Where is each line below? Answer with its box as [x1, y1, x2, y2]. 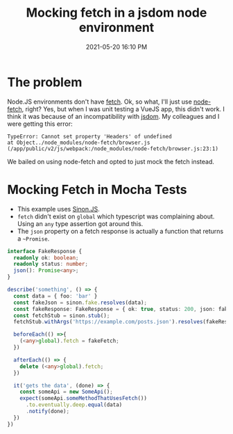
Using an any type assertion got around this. [17, 219, 144, 227]
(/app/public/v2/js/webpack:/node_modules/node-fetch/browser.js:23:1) [7, 145, 218, 152]
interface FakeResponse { [7, 248, 82, 255]
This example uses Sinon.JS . [17, 204, 101, 213]
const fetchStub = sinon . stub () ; [13, 312, 110, 319]
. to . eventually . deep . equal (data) [25, 401, 123, 408]
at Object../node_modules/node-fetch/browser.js [7, 139, 150, 146]
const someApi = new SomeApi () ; [19, 388, 113, 396]
